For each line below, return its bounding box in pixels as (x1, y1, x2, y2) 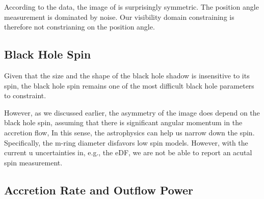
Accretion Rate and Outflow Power (4, 182, 193, 197)
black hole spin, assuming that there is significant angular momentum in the (4, 117, 243, 128)
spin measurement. (4, 157, 63, 167)
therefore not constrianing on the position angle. (4, 21, 155, 32)
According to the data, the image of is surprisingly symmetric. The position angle (4, 2, 259, 12)
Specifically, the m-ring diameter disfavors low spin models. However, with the (4, 137, 248, 148)
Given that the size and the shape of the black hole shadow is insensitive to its (4, 70, 250, 80)
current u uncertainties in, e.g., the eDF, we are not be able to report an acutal (4, 147, 252, 158)
